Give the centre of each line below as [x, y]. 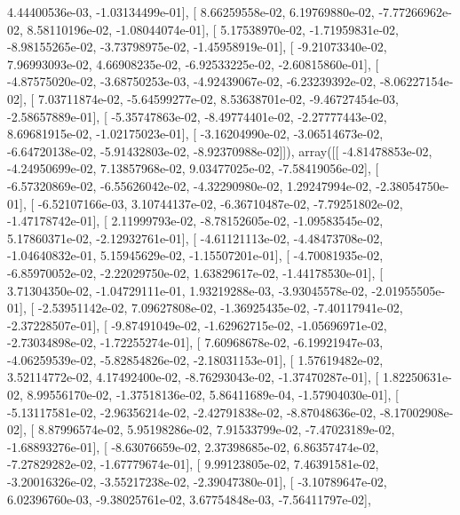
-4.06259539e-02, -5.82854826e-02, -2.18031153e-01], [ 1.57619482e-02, [195, 359]
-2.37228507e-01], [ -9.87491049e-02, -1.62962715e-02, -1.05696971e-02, [197, 325]
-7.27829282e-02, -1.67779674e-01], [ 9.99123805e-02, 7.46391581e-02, [193, 464]
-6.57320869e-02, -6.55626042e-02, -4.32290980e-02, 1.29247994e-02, [190, 185]
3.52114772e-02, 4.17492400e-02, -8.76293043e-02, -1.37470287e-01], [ [193, 377]
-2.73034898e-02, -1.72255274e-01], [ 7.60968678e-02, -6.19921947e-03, [195, 342]
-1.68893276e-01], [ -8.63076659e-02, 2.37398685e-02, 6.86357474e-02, [193, 446]
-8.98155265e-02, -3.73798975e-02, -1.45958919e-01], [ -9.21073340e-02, [197, 47]
